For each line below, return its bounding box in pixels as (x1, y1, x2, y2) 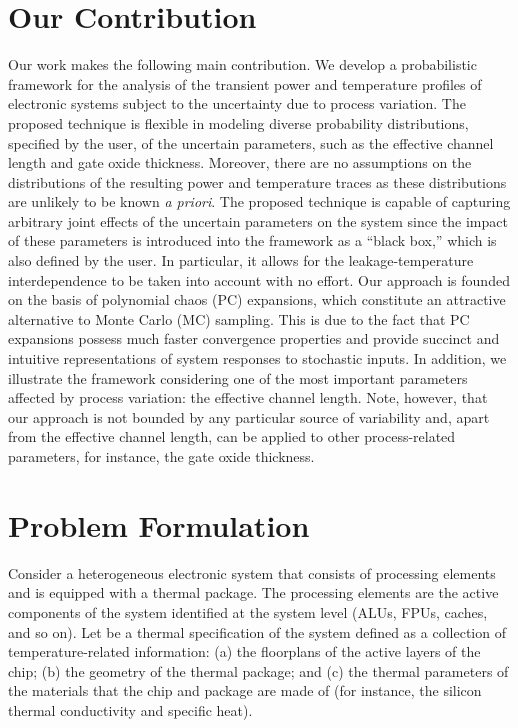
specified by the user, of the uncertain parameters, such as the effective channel (8, 132, 494, 153)
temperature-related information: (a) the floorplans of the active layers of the (8, 641, 481, 662)
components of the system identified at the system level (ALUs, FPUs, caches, (8, 601, 488, 622)
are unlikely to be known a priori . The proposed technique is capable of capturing (8, 191, 511, 212)
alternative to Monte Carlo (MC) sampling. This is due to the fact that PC (8, 308, 470, 329)
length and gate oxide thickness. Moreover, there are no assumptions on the (8, 152, 472, 173)
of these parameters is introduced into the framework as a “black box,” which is (8, 230, 497, 251)
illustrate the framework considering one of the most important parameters (8, 367, 468, 388)
